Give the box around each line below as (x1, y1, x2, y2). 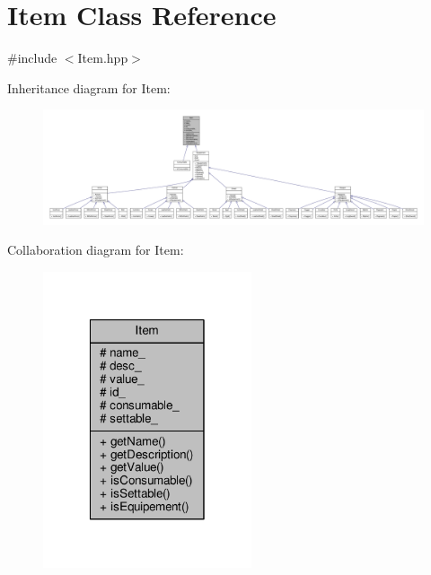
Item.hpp (77, 48, 128, 67)
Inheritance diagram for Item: (7, 78, 171, 97)
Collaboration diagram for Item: (7, 240, 184, 259)
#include (7, 48, 57, 67)
